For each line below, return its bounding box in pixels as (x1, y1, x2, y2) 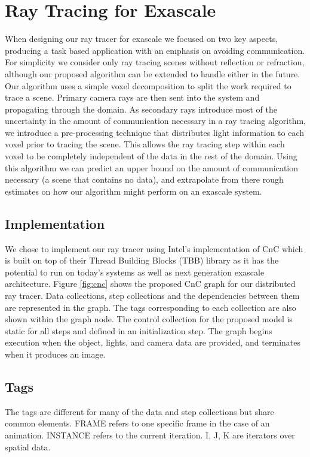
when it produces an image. (5, 347, 106, 360)
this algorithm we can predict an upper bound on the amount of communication (5, 161, 299, 174)
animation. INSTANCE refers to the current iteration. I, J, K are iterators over (5, 428, 295, 441)
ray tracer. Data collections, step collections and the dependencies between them (5, 289, 300, 302)
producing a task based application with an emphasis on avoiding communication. (5, 44, 305, 56)
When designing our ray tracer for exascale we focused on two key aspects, (5, 32, 278, 45)
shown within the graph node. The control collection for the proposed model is (5, 313, 293, 325)
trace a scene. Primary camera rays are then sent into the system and (5, 91, 260, 104)
